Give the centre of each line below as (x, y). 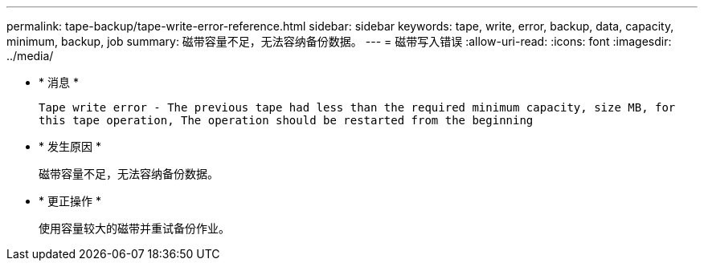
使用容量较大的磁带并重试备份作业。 (134, 228)
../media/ (30, 56)
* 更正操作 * (70, 201)
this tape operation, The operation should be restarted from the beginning (286, 120)
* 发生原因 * (70, 146)
